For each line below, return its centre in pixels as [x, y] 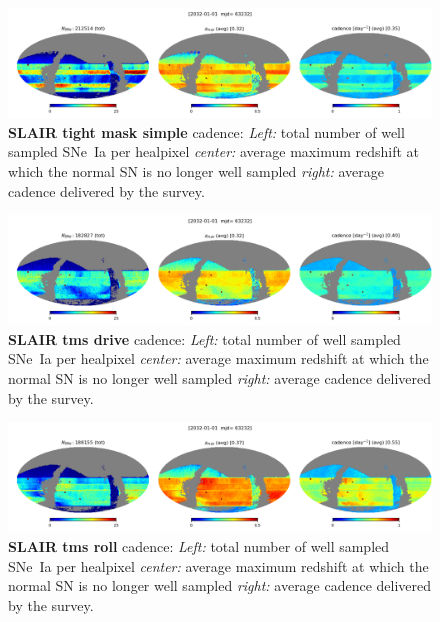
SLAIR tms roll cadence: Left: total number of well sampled [199, 545]
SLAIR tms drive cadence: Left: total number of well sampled [204, 338]
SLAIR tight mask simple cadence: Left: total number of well [206, 131]
